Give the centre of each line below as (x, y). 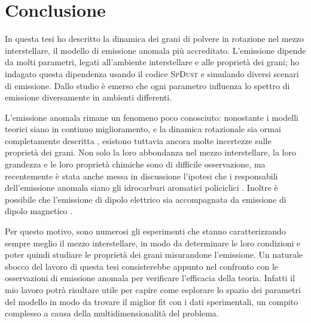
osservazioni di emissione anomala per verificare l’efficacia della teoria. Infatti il (150, 278)
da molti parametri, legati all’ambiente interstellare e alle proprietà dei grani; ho (152, 62)
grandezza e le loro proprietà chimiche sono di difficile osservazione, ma (135, 164)
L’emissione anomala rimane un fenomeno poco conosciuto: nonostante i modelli (152, 117)
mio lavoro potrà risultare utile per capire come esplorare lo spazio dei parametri (153, 290)
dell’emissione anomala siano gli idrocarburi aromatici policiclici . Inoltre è (141, 188)
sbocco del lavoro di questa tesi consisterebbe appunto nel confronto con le (142, 266)
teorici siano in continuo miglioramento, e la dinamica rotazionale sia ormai (143, 129)
